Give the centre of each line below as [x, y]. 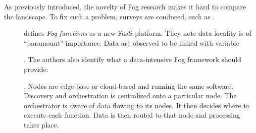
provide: [36, 69]
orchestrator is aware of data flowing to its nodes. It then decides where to [137, 105]
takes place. [41, 124]
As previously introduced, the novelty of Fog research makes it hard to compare [125, 6]
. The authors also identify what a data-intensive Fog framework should [132, 59]
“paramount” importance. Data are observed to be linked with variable [131, 42]
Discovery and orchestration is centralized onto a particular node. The [130, 96]
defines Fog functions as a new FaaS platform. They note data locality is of [138, 33]
